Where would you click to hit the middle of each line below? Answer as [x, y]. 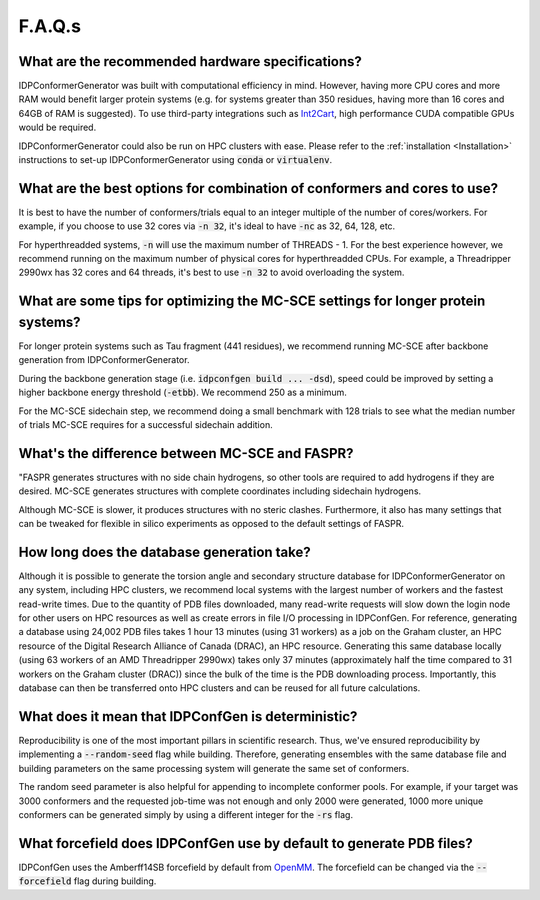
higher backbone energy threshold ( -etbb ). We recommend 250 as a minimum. [182, 392]
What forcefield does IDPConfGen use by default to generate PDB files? [246, 843]
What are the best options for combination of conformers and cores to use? [258, 188]
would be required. [57, 127]
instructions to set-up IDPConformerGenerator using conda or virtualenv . [175, 160]
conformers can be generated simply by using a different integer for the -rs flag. [186, 814]
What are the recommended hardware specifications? [190, 61]
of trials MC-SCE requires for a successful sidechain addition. [146, 424]
